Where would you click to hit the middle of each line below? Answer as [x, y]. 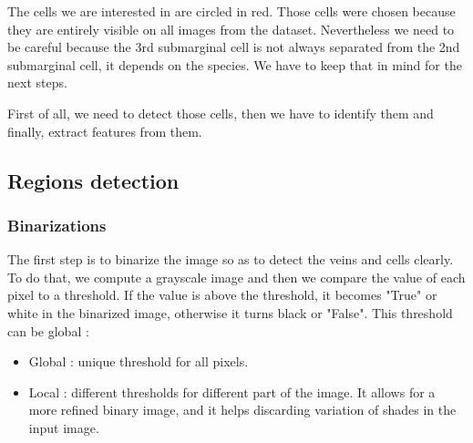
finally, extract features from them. [105, 131]
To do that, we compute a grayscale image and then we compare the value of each [236, 277]
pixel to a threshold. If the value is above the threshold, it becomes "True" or [222, 295]
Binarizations [57, 225]
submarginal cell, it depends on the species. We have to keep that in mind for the [235, 64]
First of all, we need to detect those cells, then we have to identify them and [221, 113]
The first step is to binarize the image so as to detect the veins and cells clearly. [231, 259]
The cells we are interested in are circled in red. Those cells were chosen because [231, 11]
